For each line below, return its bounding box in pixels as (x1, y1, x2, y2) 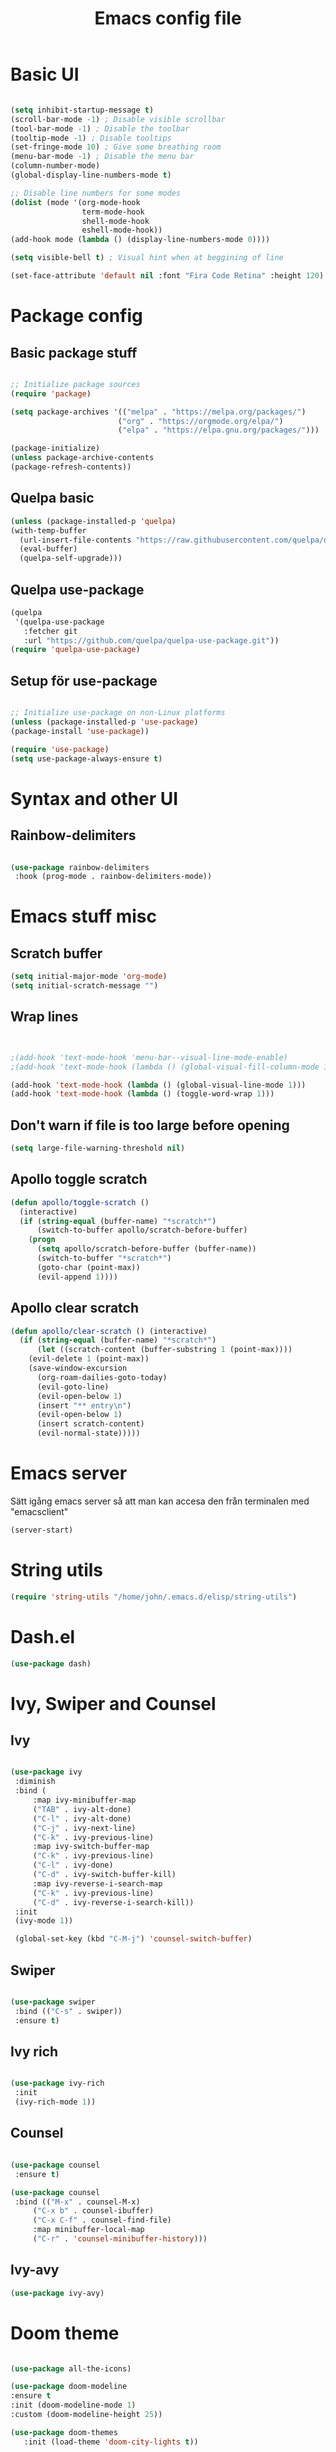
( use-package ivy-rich (10, 2078, 105, 2089)
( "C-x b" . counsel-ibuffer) (32, 2206, 155, 2216)
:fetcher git (23, 626, 78, 636)
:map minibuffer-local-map (32, 2225, 145, 2235)
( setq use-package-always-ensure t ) (10, 753, 163, 764)
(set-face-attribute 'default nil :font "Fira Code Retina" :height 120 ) (10, 271, 325, 281)
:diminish (14, 1777, 56, 1787)
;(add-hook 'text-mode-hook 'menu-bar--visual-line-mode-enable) (10, 1052, 288, 1062)
